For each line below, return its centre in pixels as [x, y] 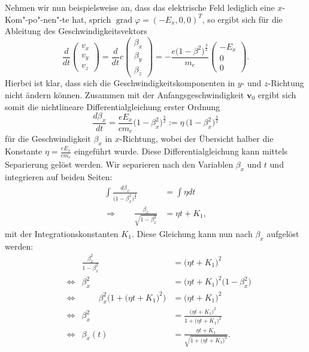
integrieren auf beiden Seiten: [59, 177]
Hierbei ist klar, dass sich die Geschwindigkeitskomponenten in [120, 83]
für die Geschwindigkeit [48, 139]
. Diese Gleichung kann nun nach [192, 233]
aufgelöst [283, 233]
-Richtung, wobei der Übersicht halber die [196, 139]
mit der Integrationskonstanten [62, 233]
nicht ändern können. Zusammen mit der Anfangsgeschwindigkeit [125, 94]
